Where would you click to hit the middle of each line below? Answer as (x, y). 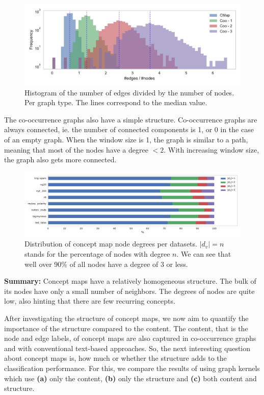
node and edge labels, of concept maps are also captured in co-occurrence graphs (130, 338)
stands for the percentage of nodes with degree (97, 254)
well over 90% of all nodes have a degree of (91, 264)
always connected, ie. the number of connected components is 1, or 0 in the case (129, 129)
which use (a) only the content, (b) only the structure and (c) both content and (130, 378)
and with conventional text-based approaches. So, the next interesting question (127, 348)
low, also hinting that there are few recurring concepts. (90, 301)
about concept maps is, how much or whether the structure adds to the (115, 358)
